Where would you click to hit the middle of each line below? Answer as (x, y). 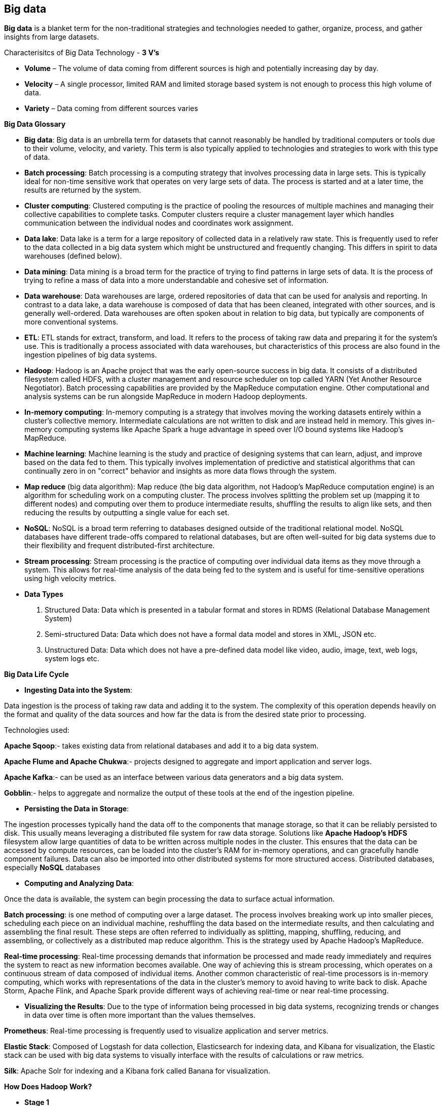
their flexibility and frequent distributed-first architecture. (120, 546)
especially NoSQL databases (52, 868)
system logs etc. (72, 659)
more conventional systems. (71, 322)
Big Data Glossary (35, 124)
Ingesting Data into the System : (78, 690)
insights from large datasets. (52, 37)
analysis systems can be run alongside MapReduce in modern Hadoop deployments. (166, 397)
